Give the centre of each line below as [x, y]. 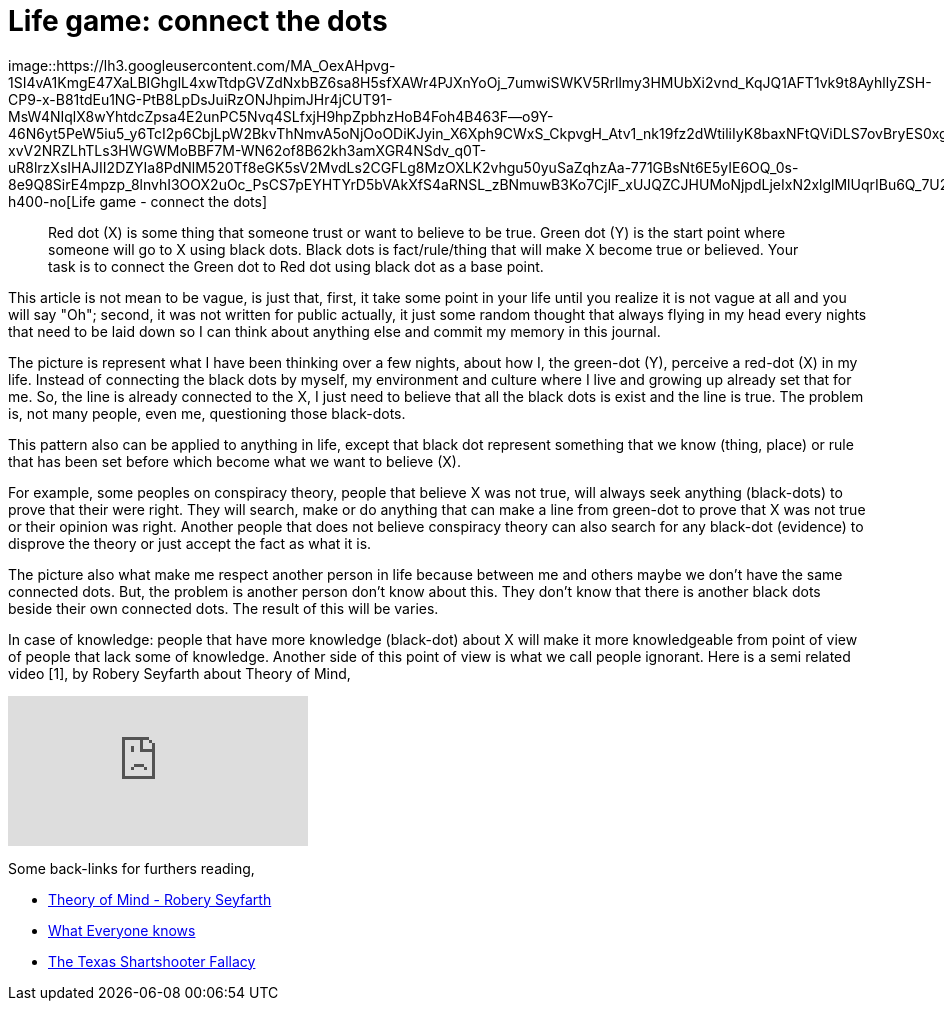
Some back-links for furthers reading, [131, 868]
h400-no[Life [52, 201]
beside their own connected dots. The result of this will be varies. [223, 608]
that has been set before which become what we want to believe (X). [234, 461]
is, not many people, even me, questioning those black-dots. [207, 413]
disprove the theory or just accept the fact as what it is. [190, 543]
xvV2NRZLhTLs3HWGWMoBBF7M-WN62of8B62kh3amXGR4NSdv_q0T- [247, 150]
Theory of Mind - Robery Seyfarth [160, 899]
